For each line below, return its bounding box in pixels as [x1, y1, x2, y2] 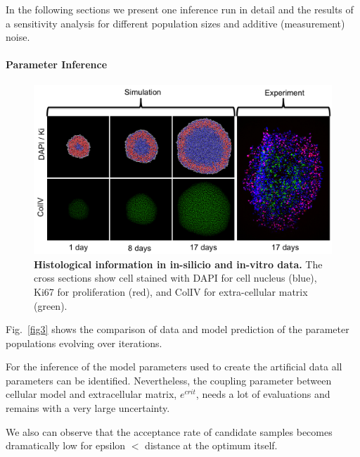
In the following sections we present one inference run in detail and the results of [6, 2, 354, 16]
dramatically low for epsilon [6, 438, 126, 453]
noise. [6, 30, 30, 44]
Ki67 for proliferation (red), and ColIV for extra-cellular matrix [34, 284, 308, 299]
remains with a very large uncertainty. [6, 401, 170, 415]
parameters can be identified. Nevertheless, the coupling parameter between [6, 373, 332, 387]
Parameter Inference [6, 57, 108, 72]
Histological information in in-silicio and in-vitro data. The [34, 256, 323, 271]
